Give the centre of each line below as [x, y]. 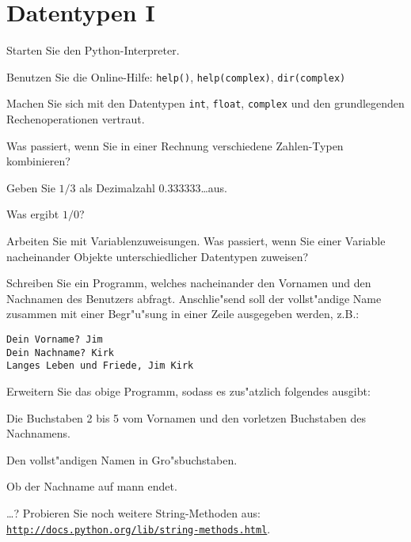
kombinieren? [38, 161]
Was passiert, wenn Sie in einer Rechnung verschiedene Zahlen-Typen [175, 145]
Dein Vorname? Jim [55, 339]
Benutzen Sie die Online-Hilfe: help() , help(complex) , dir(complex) [176, 76]
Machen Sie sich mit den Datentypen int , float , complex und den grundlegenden [205, 103]
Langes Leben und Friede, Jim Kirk [100, 366]
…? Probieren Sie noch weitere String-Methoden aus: [133, 512]
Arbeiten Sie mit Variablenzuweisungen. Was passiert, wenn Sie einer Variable [196, 241]
